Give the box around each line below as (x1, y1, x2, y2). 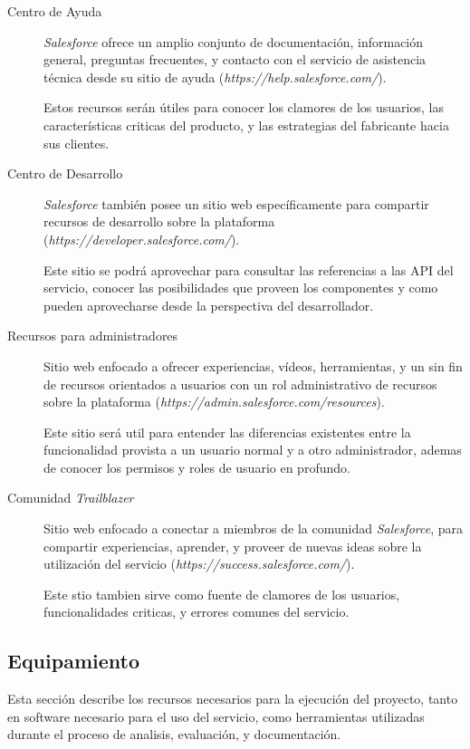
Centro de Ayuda (7, 2, 102, 20)
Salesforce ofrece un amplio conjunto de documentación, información (43, 32, 424, 51)
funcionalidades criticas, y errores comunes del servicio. (43, 602, 350, 621)
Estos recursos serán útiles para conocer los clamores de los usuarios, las (43, 98, 444, 117)
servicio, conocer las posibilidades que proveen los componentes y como (43, 278, 438, 297)
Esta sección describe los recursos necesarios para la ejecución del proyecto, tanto (7, 689, 458, 708)
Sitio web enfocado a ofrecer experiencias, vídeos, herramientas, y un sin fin (43, 356, 463, 375)
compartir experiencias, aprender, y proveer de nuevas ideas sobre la (43, 536, 422, 555)
